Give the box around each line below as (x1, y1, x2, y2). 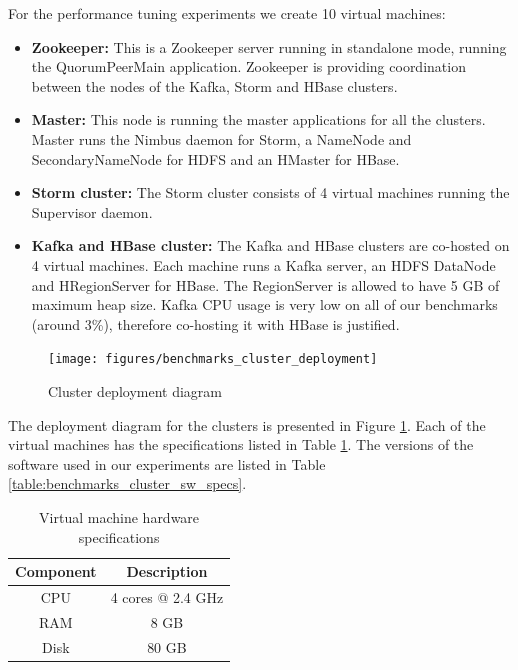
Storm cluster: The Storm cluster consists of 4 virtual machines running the (31, 182, 510, 203)
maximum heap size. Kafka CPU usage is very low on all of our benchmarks (31, 294, 498, 315)
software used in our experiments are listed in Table (8, 453, 326, 474)
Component (15, 561, 97, 582)
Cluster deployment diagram (48, 380, 222, 401)
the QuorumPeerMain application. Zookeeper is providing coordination (31, 56, 466, 77)
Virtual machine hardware (39, 506, 200, 527)
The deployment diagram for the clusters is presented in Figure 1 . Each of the (8, 414, 486, 435)
